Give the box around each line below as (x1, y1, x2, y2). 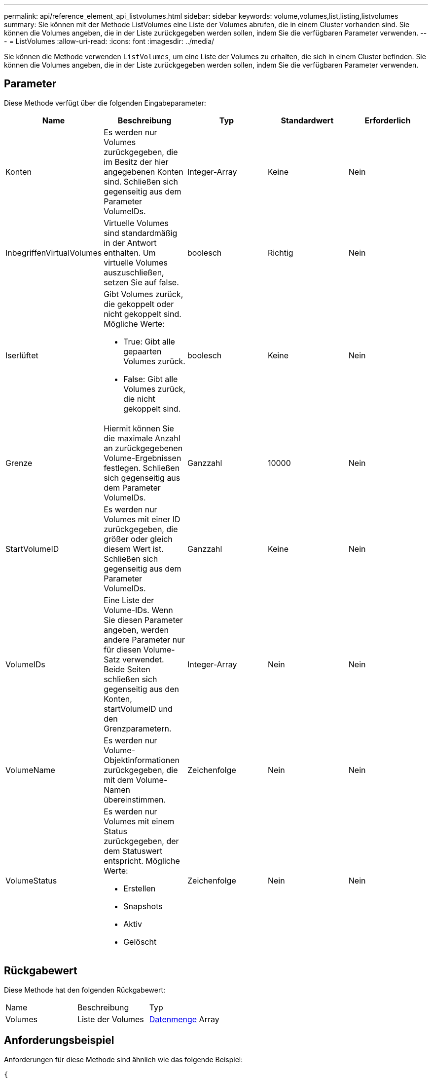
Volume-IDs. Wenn (104, 605, 173, 615)
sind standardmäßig (104, 228, 178, 238)
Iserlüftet (5, 350, 38, 360)
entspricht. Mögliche (104, 855, 180, 866)
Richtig (267, 247, 293, 258)
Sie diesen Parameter (104, 615, 183, 625)
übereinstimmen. (104, 794, 166, 805)
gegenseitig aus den (104, 684, 179, 694)
